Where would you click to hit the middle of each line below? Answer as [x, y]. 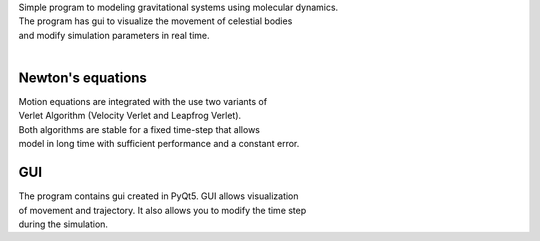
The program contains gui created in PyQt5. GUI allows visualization [158, 196]
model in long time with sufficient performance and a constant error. [159, 144]
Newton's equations [82, 77]
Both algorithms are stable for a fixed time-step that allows [139, 129]
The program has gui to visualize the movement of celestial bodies [155, 21]
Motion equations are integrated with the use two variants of [143, 102]
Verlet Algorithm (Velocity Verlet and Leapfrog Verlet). [130, 116]
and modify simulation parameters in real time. [114, 35]
